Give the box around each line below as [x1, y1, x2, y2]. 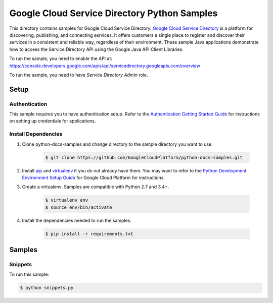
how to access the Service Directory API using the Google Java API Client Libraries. [9, 46, 184, 52]
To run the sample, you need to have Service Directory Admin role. [9, 72, 149, 78]
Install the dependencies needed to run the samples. [22, 217, 131, 223]
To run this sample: [9, 271, 50, 277]
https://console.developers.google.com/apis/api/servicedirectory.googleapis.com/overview [9, 63, 201, 69]
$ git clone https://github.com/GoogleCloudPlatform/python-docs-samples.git [45, 154, 243, 160]
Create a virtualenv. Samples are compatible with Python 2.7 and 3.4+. [22, 184, 169, 190]
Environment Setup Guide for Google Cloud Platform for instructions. [22, 174, 165, 180]
